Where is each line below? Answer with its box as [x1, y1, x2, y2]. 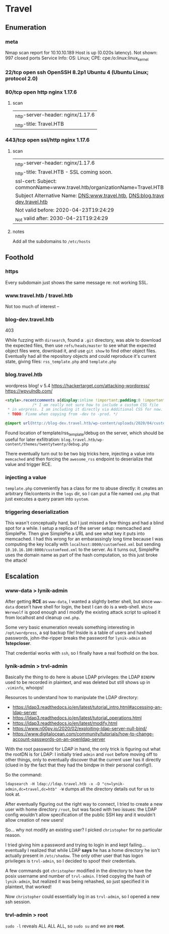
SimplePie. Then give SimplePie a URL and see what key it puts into [5, 530, 145, 536]
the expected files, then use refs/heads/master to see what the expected [5, 343, 156, 349]
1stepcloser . [5, 640, 32, 647]
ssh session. [5, 899, 31, 905]
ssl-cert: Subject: [15, 177, 57, 184]
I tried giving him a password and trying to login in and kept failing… [5, 842, 146, 848]
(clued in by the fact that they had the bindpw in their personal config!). [5, 762, 153, 768]
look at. [5, 791, 21, 798]
